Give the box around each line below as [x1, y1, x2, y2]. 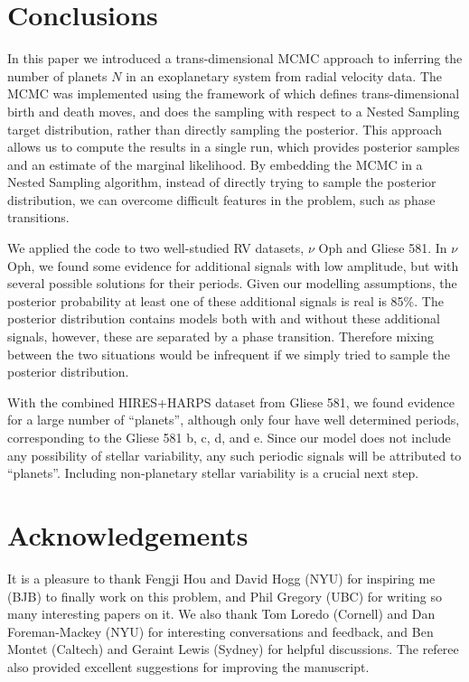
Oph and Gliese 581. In [318, 238, 447, 257]
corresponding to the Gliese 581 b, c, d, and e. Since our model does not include [7, 428, 451, 446]
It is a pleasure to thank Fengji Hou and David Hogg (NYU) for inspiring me [7, 568, 436, 587]
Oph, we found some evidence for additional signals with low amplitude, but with [7, 256, 459, 275]
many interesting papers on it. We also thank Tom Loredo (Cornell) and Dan [7, 604, 436, 623]
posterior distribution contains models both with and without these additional [7, 309, 440, 328]
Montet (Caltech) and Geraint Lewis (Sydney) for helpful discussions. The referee [7, 640, 459, 659]
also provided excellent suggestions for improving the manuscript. [7, 657, 370, 676]
